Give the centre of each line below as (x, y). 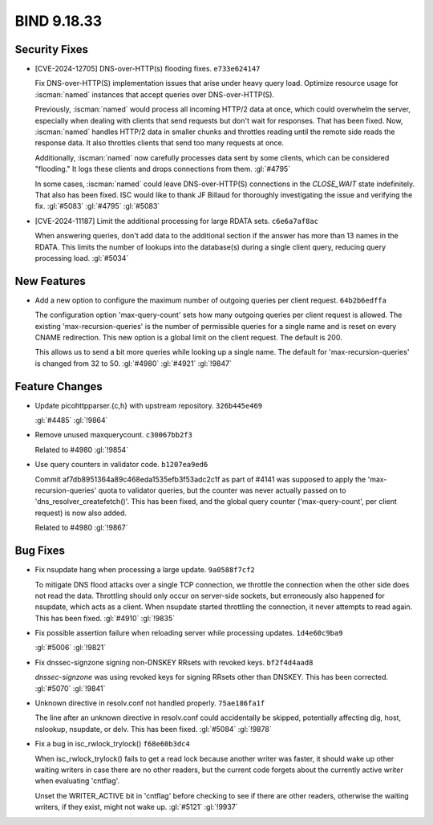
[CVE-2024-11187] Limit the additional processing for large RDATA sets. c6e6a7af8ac (177, 221)
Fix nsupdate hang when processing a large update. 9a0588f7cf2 (145, 570)
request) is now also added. (81, 513)
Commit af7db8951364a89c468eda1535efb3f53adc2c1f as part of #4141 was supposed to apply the (200, 479)
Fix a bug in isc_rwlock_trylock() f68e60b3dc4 (112, 744)
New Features (50, 281)
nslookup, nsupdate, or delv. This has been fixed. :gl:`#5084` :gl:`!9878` (153, 729)
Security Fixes (51, 49)
